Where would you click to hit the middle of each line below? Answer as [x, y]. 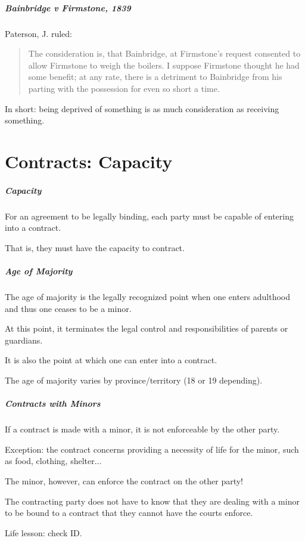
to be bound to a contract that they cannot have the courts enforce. [129, 513]
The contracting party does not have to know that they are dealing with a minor [152, 501]
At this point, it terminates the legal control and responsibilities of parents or [147, 328]
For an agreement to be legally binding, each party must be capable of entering [149, 216]
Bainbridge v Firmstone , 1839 [68, 7]
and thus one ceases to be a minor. [68, 308]
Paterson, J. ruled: [38, 33]
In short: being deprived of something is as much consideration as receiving [142, 108]
